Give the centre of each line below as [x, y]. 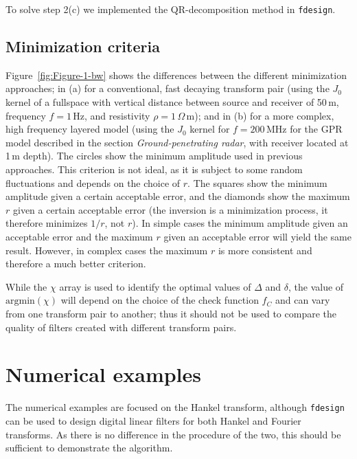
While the [26, 286]
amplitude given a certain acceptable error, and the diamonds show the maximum [178, 196]
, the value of [316, 286]
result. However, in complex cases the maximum [107, 250]
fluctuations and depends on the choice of [93, 182]
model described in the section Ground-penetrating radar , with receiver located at [177, 142]
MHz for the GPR [304, 129]
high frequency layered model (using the [90, 129]
